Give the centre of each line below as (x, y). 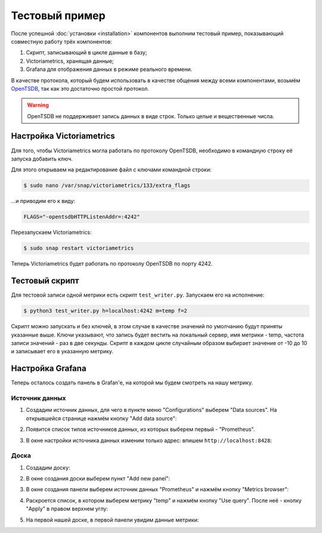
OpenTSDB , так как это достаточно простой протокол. (80, 88)
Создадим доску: (48, 467)
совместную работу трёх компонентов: (62, 41)
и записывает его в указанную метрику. (62, 352)
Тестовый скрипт (45, 281)
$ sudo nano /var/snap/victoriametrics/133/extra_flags (107, 186)
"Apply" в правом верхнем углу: (67, 509)
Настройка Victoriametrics (63, 136)
